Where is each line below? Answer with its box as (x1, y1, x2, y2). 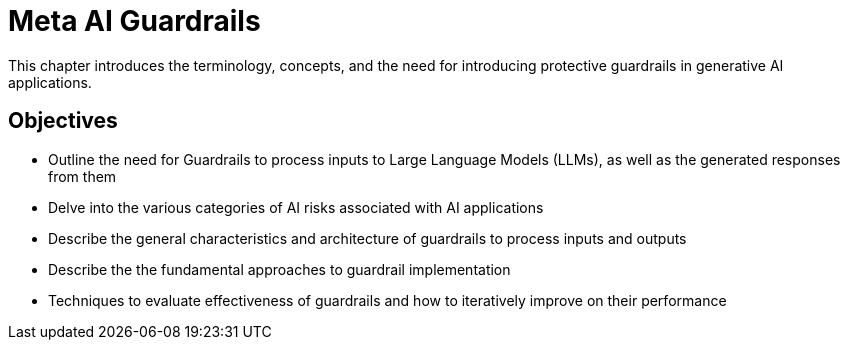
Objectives (8, 108, 118, 134)
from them (48, 167, 117, 185)
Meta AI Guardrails (8, 4, 261, 38)
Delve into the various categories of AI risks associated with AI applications (48, 198, 544, 216)
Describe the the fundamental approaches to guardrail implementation (48, 260, 511, 278)
